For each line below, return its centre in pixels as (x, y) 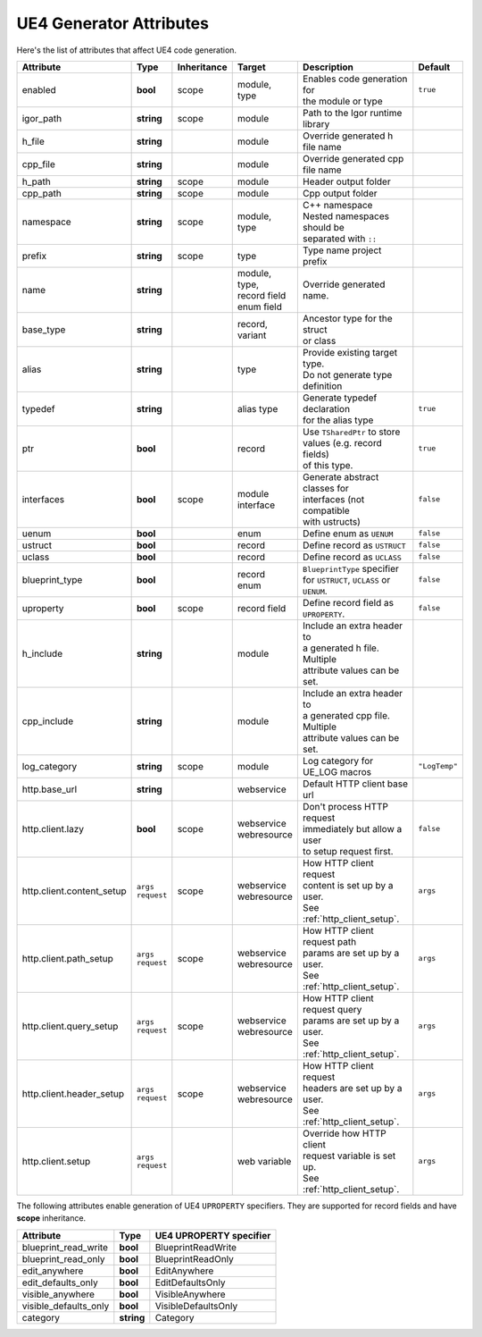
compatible (326, 510)
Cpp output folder (340, 193)
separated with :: (340, 239)
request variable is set (349, 1156)
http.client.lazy (53, 828)
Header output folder (347, 181)
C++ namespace (337, 205)
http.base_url (50, 789)
